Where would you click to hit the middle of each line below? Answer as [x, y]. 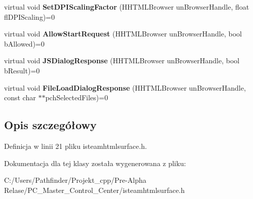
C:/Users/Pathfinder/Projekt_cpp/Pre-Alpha [75, 180]
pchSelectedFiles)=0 [77, 97]
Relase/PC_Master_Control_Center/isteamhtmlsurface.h [95, 190]
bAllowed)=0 [24, 43]
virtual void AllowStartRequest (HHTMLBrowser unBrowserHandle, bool [123, 34]
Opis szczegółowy [50, 125]
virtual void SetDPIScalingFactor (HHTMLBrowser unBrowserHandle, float [127, 7]
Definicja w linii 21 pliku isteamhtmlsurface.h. [76, 146]
